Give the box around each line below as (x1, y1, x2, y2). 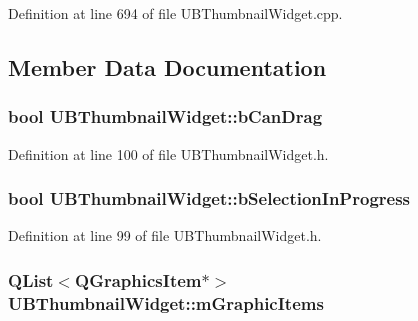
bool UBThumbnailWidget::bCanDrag (8, 104, 323, 129)
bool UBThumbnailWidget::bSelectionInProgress (8, 186, 411, 211)
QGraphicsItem (75, 267, 202, 292)
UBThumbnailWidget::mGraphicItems (8, 290, 324, 315)
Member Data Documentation (8, 51, 327, 82)
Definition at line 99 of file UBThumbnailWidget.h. (8, 225, 322, 246)
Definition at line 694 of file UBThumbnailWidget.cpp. (8, 3, 343, 23)
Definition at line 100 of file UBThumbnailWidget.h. (8, 143, 329, 164)
